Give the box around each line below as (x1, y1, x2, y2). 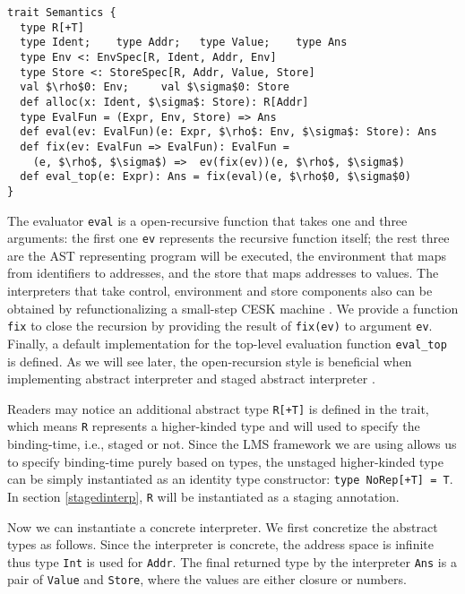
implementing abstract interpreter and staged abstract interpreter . (7, 369, 375, 388)
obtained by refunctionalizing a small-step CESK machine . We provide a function (7, 298, 459, 317)
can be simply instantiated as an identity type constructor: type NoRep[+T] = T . (7, 469, 453, 488)
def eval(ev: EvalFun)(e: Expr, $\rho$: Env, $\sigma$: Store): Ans (20, 125, 437, 139)
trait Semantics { (7, 6, 116, 19)
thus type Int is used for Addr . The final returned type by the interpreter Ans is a (7, 552, 457, 571)
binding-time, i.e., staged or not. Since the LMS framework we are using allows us (7, 435, 457, 453)
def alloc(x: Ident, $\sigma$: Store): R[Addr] (20, 95, 309, 108)
